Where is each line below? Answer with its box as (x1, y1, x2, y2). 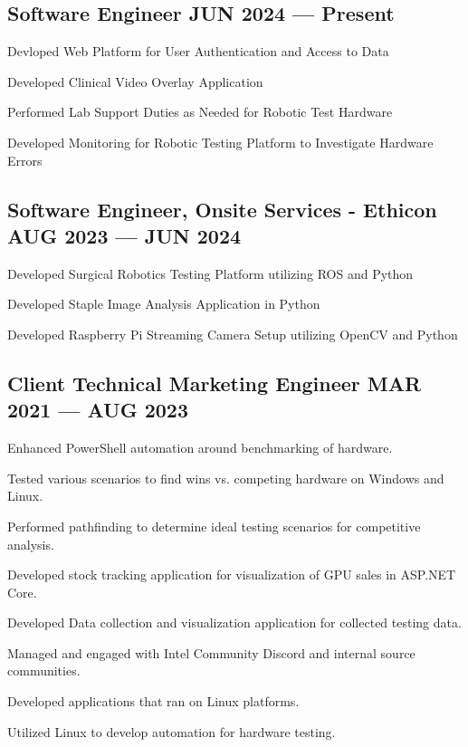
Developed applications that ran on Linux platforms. (7, 692, 300, 711)
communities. (7, 661, 81, 680)
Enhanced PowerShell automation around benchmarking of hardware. (7, 438, 393, 457)
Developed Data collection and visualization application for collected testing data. (7, 613, 462, 632)
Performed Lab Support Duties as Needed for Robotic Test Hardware (7, 102, 393, 121)
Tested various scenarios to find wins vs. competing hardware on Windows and (7, 468, 444, 487)
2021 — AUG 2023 (7, 396, 189, 424)
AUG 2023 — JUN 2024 (7, 221, 242, 249)
